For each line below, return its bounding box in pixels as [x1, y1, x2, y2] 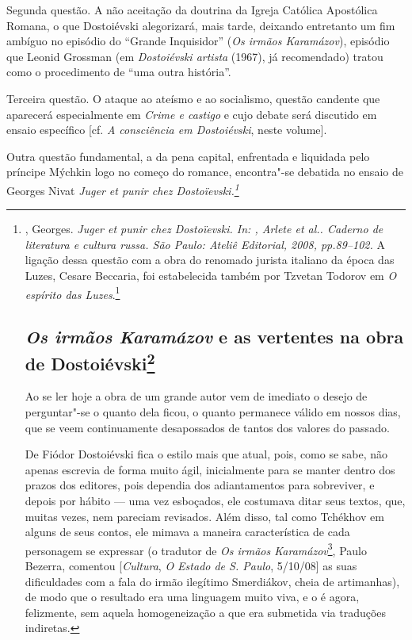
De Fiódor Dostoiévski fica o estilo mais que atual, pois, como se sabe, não [25, 446, 388, 462]
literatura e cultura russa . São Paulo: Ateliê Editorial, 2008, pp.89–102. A [25, 236, 385, 252]
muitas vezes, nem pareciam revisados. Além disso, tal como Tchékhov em [25, 508, 384, 524]
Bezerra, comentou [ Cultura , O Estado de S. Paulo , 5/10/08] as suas [25, 558, 357, 573]
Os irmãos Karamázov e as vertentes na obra [25, 324, 404, 349]
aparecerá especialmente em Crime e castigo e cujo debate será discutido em [6, 105, 377, 122]
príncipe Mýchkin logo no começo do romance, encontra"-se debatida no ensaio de [6, 163, 403, 180]
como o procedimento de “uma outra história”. [6, 63, 231, 80]
